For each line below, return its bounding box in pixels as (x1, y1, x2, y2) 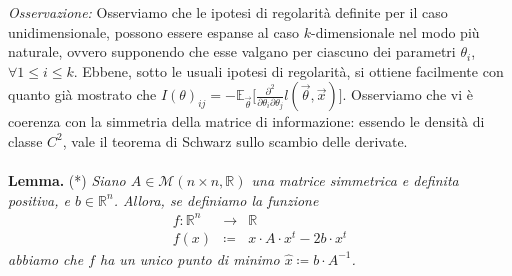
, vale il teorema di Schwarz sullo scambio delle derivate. (62, 130, 408, 151)
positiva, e (8, 189, 70, 210)
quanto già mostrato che (8, 84, 157, 105)
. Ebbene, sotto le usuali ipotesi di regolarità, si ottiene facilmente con (73, 60, 504, 81)
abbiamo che (8, 248, 84, 269)
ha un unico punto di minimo (100, 248, 280, 269)
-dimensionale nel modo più (311, 21, 480, 42)
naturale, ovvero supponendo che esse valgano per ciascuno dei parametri (8, 41, 456, 62)
